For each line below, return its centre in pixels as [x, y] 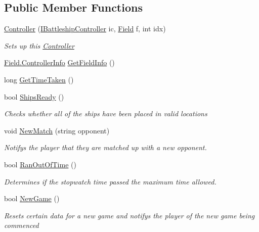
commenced [21, 225]
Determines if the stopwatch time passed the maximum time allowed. [110, 181]
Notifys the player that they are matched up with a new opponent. [105, 147]
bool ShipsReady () [34, 96]
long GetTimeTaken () [39, 79]
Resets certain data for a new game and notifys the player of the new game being [129, 215]
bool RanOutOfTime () [40, 164]
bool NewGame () [32, 198]
